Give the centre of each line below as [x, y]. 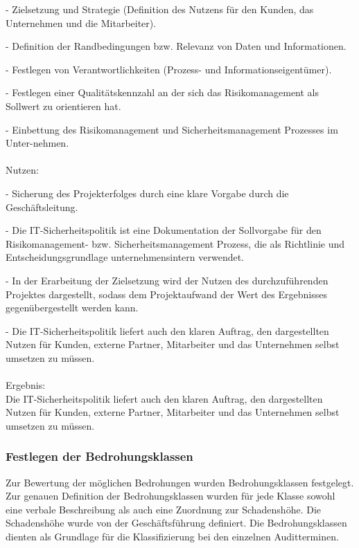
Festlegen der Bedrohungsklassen [99, 456]
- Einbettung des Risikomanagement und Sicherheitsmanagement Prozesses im [172, 129]
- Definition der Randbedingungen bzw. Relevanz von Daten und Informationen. [176, 46]
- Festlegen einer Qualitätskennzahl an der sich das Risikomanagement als [163, 92]
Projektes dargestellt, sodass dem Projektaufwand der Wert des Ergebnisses [166, 294]
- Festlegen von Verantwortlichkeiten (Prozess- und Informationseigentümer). [169, 69]
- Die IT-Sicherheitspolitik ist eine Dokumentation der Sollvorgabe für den [164, 230]
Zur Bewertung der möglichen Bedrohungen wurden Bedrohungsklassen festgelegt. [180, 482]
